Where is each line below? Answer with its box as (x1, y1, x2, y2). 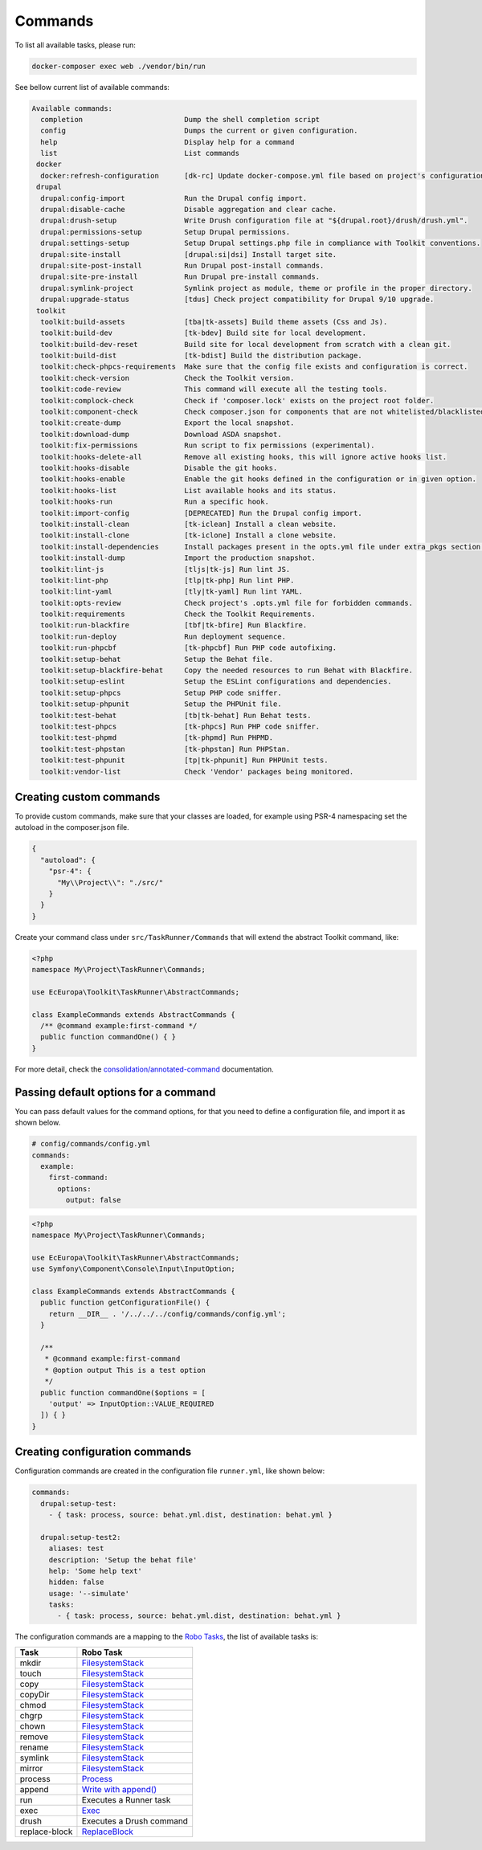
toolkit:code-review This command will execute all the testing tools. (40, 385, 388, 394)
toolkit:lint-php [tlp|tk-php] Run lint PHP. (40, 575, 295, 585)
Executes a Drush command (81, 1815, 189, 1827)
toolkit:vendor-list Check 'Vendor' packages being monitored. (40, 767, 354, 776)
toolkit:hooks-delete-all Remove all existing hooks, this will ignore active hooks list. (40, 452, 447, 461)
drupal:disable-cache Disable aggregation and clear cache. (40, 205, 337, 214)
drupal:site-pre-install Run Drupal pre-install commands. (40, 272, 321, 281)
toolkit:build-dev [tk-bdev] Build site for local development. (40, 329, 367, 337)
